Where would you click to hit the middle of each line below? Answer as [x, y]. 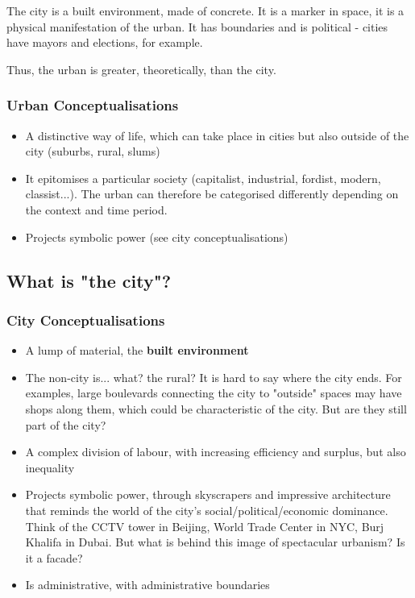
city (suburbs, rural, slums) [93, 151]
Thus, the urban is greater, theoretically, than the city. [141, 69]
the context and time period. [96, 209]
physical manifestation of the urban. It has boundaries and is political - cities [197, 26]
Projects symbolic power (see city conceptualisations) [157, 237]
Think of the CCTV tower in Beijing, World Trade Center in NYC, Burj [205, 526]
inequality [50, 467]
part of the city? [66, 424]
